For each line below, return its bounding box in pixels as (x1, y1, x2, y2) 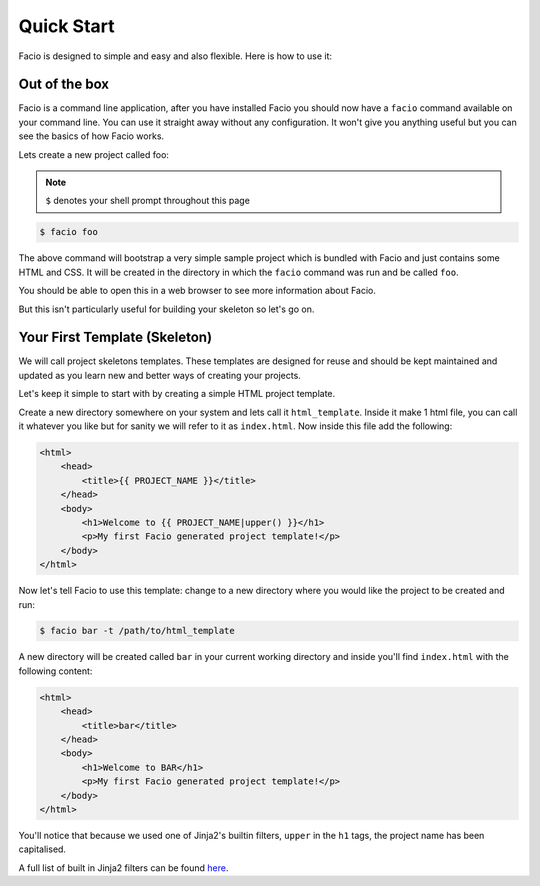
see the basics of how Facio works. (18, 130, 165, 142)
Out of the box (18, 76, 110, 93)
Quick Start (18, 15, 115, 37)
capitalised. (18, 843, 67, 855)
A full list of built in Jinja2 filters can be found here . (18, 861, 229, 874)
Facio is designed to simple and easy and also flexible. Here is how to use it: (18, 50, 333, 62)
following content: (18, 665, 93, 677)
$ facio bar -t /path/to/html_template (39, 625, 235, 637)
